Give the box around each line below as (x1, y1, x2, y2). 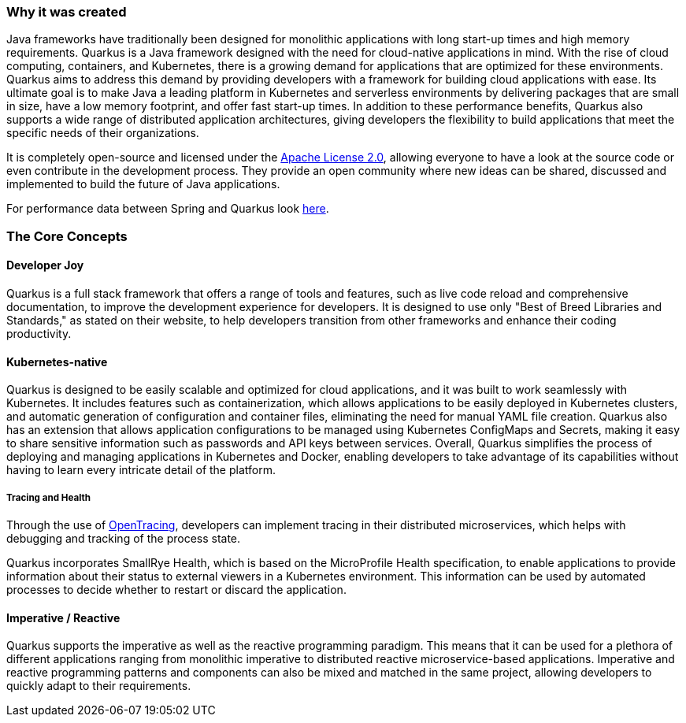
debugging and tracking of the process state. (6, 531, 241, 545)
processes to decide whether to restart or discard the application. (6, 582, 347, 596)
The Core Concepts (6, 228, 128, 244)
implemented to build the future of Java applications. (6, 177, 280, 191)
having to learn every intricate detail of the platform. (6, 463, 276, 477)
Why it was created (6, 4, 127, 20)
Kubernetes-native (6, 354, 108, 369)
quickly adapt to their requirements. (6, 679, 191, 693)
